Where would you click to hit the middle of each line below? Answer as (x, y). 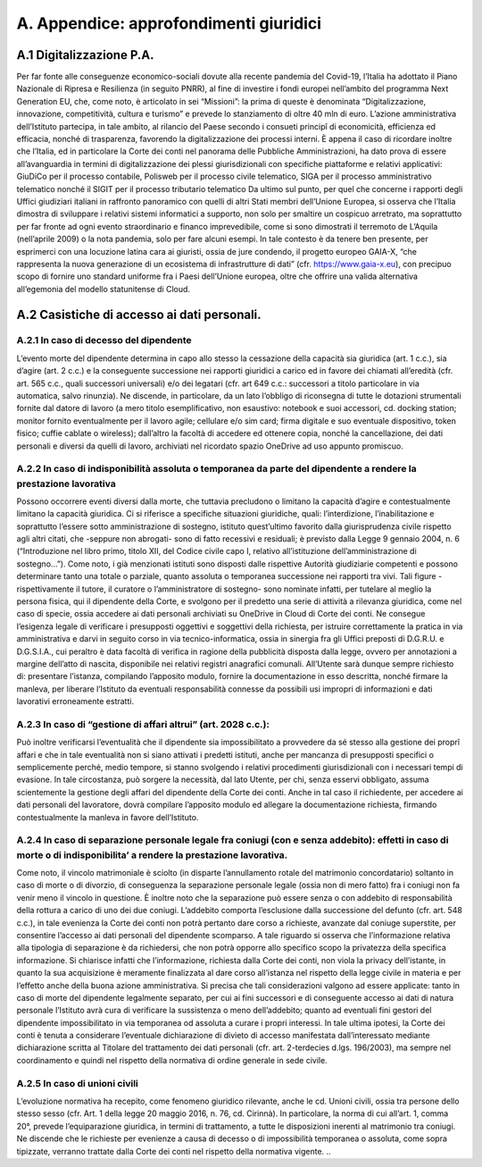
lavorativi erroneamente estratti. (75, 701)
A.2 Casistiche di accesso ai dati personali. (139, 314)
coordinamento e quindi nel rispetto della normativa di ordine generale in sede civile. (172, 1060)
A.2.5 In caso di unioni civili (77, 1083)
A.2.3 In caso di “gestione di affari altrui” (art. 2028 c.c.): (143, 724)
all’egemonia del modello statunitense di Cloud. (104, 289)
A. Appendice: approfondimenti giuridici (169, 23)
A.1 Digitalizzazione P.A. (86, 55)
